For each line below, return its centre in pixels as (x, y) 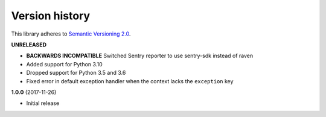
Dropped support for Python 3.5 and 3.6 (76, 73)
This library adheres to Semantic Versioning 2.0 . (71, 34)
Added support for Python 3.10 (64, 64)
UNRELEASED (29, 45)
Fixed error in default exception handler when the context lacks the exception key (130, 81)
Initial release (43, 103)
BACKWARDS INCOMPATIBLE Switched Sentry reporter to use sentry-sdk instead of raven (140, 56)
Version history (51, 16)
